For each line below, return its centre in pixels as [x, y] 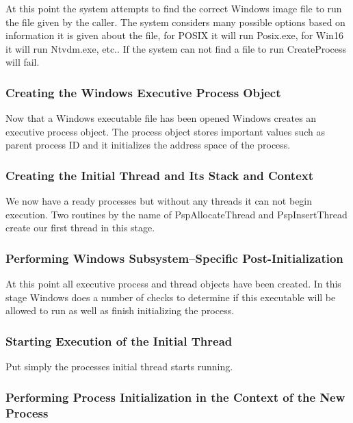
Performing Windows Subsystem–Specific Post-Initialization [174, 258]
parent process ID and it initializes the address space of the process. [148, 145]
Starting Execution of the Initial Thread [119, 341]
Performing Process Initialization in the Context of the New [175, 397]
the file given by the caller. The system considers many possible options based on [175, 22]
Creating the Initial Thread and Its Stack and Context [159, 175]
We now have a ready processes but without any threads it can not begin [159, 201]
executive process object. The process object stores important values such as [166, 131]
